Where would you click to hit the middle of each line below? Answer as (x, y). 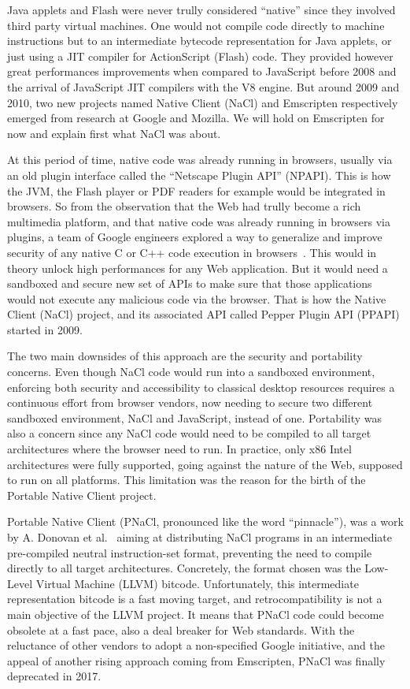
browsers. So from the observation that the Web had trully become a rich (184, 206)
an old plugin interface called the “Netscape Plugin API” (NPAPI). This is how (199, 175)
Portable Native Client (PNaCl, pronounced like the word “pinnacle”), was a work (205, 521)
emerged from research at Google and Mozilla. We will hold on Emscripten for (196, 118)
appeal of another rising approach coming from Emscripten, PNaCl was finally (196, 660)
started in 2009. (45, 329)
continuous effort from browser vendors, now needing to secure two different (190, 402)
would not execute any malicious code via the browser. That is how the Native (197, 298)
